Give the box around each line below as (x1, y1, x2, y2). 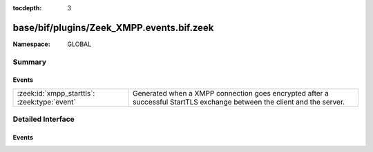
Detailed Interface (12, 114, 75, 124)
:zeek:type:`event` (17, 97, 76, 107)
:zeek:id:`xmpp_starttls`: (17, 88, 95, 98)
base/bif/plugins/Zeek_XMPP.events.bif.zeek (12, 21, 214, 34)
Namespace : (12, 40, 51, 48)
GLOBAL (67, 40, 92, 48)
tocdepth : (12, 4, 42, 12)
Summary (12, 57, 47, 67)
